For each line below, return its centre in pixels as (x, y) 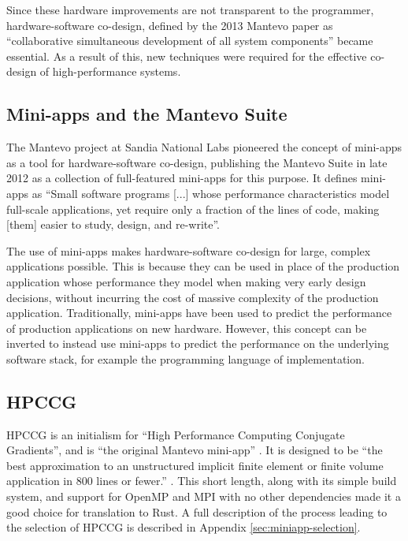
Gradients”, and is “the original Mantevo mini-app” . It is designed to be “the (195, 450)
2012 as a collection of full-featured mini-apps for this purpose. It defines (182, 178)
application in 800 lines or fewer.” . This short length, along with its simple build (202, 481)
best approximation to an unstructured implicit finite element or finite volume (195, 465)
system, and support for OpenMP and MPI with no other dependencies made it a (204, 496)
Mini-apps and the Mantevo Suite (147, 114)
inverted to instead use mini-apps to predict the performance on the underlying (198, 343)
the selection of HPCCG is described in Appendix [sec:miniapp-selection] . (184, 527)
